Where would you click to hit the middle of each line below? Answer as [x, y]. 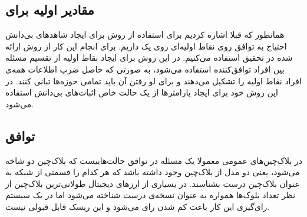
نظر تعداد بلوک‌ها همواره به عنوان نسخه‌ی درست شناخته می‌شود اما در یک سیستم [151, 195]
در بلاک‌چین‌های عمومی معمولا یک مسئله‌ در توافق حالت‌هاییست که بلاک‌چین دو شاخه [154, 160]
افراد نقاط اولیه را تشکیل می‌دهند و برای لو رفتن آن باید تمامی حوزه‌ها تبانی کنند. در [153, 80]
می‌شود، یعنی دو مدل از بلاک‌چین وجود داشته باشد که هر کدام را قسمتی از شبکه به [153, 172]
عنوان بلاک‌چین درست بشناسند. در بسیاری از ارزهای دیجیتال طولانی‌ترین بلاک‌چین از [153, 183]
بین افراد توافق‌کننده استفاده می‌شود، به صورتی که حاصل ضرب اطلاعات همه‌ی [145, 69]
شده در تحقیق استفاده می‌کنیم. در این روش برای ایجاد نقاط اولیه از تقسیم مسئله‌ [149, 57]
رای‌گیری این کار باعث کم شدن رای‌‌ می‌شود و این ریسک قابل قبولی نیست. [138, 206]
